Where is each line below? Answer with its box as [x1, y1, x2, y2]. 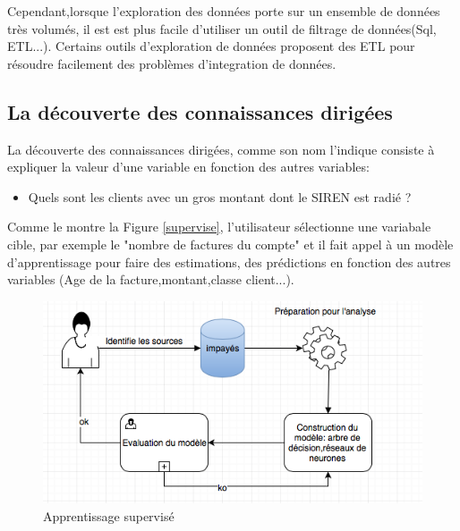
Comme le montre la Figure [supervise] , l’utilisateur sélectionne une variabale [7, 217, 431, 236]
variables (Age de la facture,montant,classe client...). [7, 270, 294, 289]
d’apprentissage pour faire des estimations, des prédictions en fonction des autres [7, 252, 451, 271]
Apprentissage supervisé [43, 506, 175, 525]
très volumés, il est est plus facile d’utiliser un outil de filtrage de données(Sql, [7, 19, 437, 38]
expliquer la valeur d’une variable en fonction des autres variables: [7, 157, 370, 176]
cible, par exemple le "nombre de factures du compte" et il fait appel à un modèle [7, 234, 454, 253]
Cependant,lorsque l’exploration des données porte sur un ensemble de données [7, 2, 440, 20]
